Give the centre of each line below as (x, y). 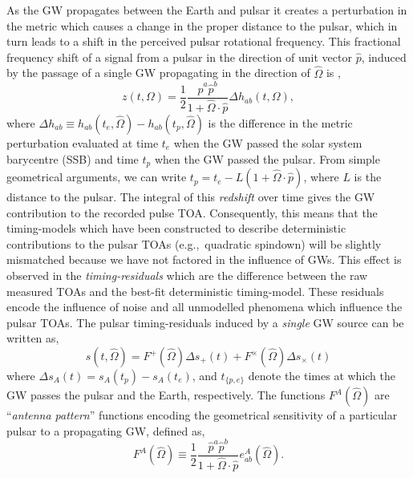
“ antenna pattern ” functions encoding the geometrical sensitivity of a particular (202, 415)
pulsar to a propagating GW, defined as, (106, 430)
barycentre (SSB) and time (73, 158)
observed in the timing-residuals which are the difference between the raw (187, 275)
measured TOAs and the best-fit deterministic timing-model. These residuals (195, 291)
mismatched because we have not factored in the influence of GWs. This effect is (204, 259)
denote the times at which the (322, 376)
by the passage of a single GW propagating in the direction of (158, 73)
